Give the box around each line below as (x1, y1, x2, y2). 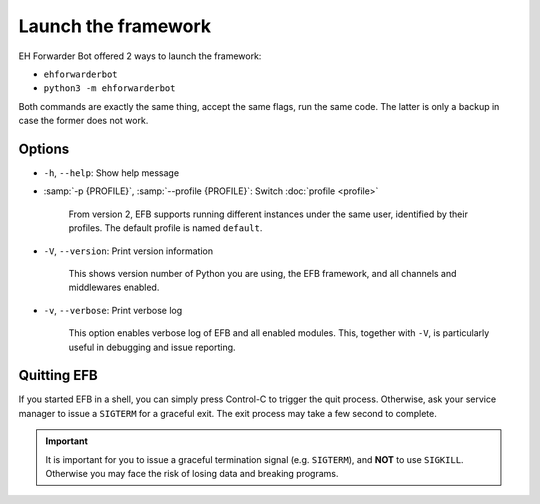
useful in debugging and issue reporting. (68, 341, 236, 353)
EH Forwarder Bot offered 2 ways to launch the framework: (18, 50, 262, 62)
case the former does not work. (18, 115, 149, 127)
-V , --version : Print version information (43, 245, 214, 257)
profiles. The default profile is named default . (68, 222, 263, 234)
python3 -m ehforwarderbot (43, 83, 176, 94)
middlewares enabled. (68, 281, 160, 294)
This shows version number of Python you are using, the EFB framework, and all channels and (68, 267, 457, 279)
